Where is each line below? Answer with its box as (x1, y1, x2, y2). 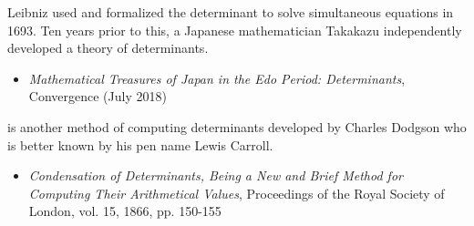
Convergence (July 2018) (28, 87, 167, 106)
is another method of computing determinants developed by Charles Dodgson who (7, 117, 467, 136)
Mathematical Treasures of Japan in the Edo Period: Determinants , (28, 68, 406, 87)
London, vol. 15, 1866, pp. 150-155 (28, 201, 222, 221)
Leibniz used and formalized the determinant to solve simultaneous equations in (7, 3, 454, 21)
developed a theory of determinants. (7, 38, 209, 57)
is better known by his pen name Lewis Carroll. (7, 135, 273, 154)
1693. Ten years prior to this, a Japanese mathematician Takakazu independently (7, 20, 462, 39)
